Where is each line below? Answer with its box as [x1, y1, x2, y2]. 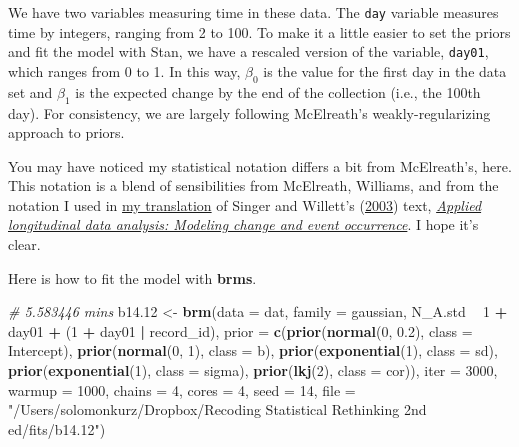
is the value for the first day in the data [263, 60, 507, 81]
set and [8, 81, 53, 102]
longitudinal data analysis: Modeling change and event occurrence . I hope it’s [8, 214, 479, 235]
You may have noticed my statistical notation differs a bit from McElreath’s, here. [8, 155, 512, 176]
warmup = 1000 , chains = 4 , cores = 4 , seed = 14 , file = [8, 379, 356, 400]
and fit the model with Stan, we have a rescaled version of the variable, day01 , [8, 41, 489, 62]
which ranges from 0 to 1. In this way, [8, 60, 241, 81]
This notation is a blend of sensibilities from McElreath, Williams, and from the [8, 175, 499, 196]
